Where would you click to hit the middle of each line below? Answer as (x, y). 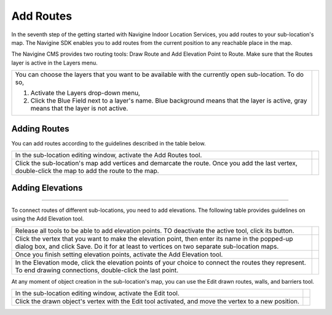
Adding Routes (40, 129)
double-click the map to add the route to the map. (87, 171)
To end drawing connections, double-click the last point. (97, 270)
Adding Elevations (47, 188)
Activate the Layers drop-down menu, (85, 93)
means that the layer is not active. (79, 109)
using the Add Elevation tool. (48, 219)
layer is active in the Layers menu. (54, 63)
